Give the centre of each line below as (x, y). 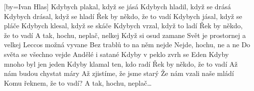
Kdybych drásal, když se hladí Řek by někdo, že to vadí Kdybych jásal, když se (123, 16)
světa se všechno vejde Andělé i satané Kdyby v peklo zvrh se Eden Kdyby (116, 54)
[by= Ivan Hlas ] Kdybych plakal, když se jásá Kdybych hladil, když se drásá (117, 6)
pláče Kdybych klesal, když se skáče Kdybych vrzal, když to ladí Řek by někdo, (123, 26)
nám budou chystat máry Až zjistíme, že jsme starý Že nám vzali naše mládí (119, 73)
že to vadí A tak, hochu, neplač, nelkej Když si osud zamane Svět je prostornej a (125, 35)
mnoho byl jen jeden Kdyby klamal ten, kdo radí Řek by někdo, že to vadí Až (121, 64)
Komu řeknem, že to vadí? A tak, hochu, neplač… (78, 82)
